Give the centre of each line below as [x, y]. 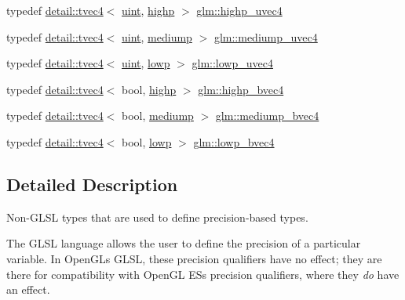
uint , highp [148, 10]
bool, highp [149, 89]
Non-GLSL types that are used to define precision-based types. [157, 217]
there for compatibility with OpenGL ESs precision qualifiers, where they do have [203, 274]
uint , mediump [157, 36]
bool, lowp [147, 141]
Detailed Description [92, 184]
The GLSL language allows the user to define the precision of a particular [184, 243]
